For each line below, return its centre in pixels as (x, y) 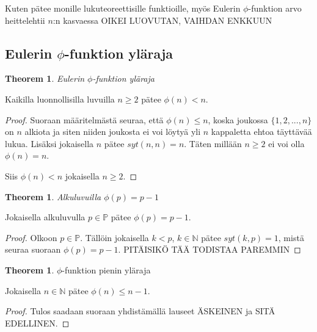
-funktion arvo (275, 8)
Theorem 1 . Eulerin (45, 78)
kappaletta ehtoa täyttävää (261, 132)
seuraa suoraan (33, 249)
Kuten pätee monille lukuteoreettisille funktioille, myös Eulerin (123, 8)
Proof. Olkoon (31, 237)
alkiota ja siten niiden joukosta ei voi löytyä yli (113, 132)
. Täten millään (213, 143)
